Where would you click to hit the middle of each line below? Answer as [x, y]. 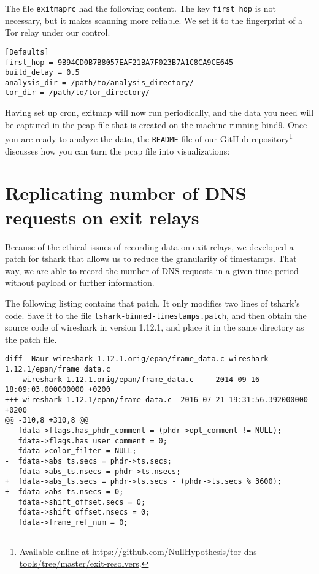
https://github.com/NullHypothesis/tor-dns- [176, 551]
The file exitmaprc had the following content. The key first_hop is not [140, 8]
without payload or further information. [80, 282]
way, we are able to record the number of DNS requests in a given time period [152, 270]
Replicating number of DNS [126, 193]
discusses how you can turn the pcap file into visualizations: [117, 151]
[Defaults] [27, 52]
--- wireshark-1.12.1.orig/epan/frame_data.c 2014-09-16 [133, 379]
